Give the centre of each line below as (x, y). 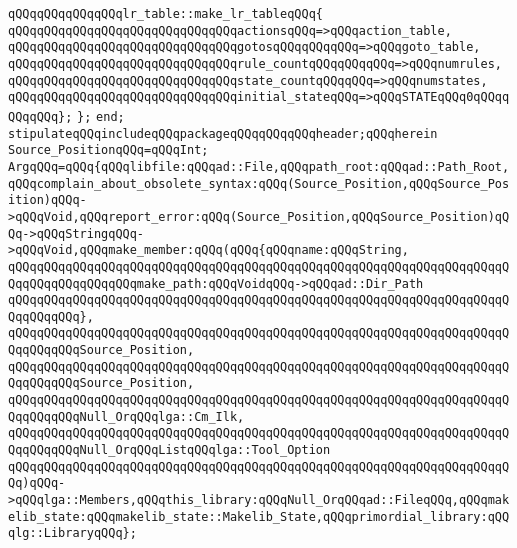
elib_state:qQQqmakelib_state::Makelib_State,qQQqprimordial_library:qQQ (259, 516)
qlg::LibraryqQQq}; (72, 533)
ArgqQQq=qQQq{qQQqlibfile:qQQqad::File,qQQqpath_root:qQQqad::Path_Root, (259, 166)
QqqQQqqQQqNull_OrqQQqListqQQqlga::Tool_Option (169, 450)
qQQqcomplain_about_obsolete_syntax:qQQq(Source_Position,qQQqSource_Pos (259, 183)
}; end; (101, 116)
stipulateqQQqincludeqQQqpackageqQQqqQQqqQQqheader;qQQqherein (223, 133)
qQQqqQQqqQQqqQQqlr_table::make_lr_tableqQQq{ (165, 14)
